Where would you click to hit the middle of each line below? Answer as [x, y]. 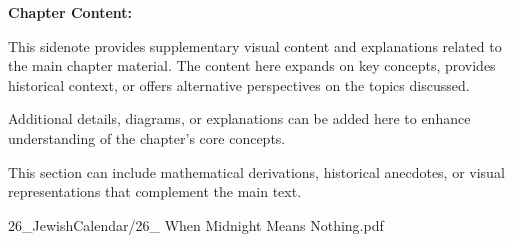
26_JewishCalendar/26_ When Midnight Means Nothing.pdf [196, 224]
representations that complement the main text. [155, 191]
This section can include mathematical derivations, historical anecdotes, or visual [256, 171]
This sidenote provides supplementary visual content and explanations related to [255, 45]
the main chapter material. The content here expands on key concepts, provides [252, 65]
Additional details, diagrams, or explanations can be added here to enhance [239, 118]
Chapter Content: [70, 12]
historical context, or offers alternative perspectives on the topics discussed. [239, 84]
